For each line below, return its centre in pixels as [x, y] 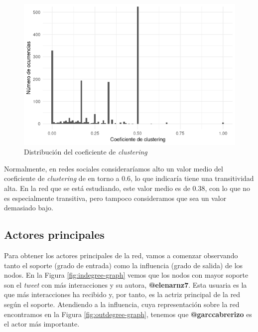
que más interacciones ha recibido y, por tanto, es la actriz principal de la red [122, 294]
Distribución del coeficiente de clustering [86, 152]
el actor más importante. [42, 324]
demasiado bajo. [29, 208]
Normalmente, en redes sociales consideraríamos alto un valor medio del [114, 168]
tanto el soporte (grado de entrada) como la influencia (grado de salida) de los [124, 265]
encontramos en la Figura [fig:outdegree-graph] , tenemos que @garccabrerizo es [128, 314]
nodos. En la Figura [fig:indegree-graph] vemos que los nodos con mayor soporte [126, 275]
